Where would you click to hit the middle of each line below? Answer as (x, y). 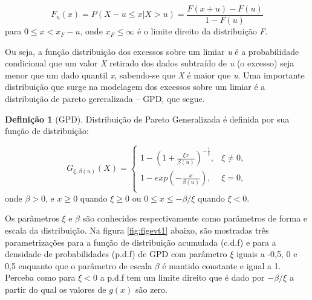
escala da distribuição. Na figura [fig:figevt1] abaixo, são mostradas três (137, 230)
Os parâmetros (32, 218)
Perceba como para (40, 277)
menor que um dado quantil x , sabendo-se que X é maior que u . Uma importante (155, 75)
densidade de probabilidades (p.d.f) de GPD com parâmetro (116, 254)
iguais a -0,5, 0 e (267, 254)
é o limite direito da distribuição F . (202, 31)
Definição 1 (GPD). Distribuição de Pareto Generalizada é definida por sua (147, 119)
